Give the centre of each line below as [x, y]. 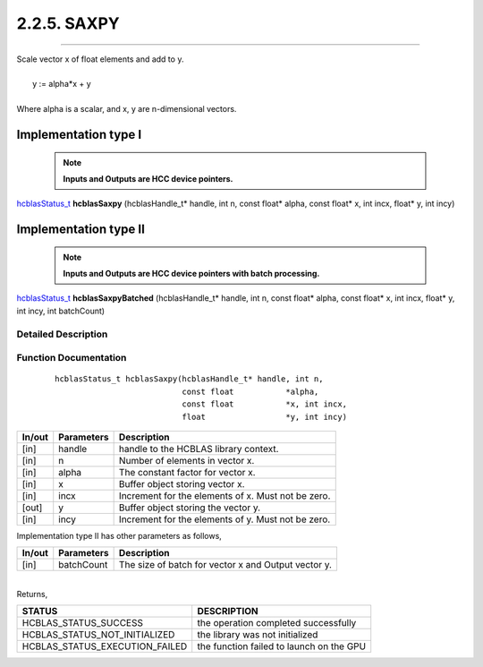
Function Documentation [72, 358]
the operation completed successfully [277, 623]
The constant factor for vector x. [187, 472]
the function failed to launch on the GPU [282, 646]
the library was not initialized [258, 635]
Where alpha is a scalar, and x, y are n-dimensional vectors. [127, 109]
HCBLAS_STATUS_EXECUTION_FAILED [105, 646]
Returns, [32, 594]
